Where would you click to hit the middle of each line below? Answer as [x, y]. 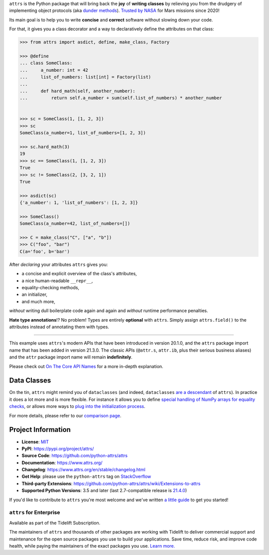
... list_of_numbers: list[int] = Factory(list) [85, 77]
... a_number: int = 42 [54, 70]
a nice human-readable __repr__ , [57, 280]
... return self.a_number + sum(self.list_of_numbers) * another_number [121, 98]
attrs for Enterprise [35, 513]
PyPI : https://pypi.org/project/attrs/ [58, 448]
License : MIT [35, 442]
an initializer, [34, 295]
